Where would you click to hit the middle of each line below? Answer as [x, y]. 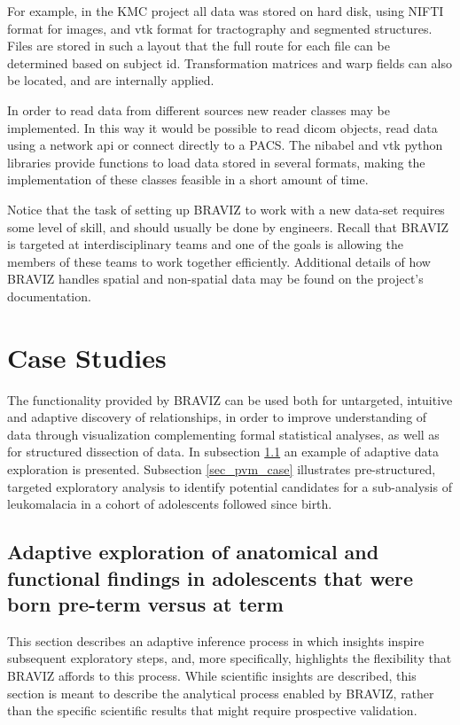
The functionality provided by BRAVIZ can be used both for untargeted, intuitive [230, 399]
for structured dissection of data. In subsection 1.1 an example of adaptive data [223, 452]
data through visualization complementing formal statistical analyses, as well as [223, 434]
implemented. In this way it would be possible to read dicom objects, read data [222, 127]
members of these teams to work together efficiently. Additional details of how [219, 261]
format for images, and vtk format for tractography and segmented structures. [220, 28]
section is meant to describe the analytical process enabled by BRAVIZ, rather [221, 693]
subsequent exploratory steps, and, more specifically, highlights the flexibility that [230, 658]
